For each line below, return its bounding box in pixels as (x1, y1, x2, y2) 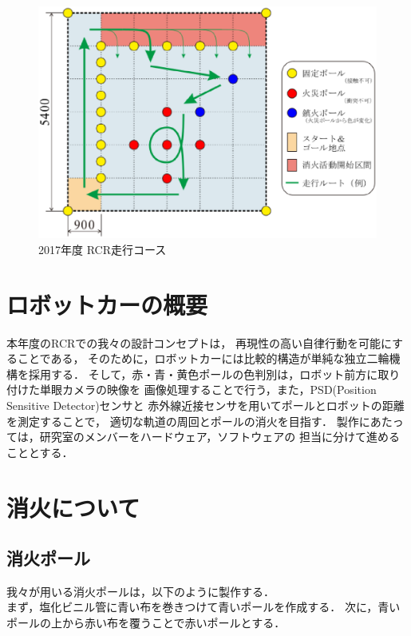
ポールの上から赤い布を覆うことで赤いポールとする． (6, 614, 286, 631)
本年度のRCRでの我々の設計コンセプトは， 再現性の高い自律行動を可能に (6, 334, 393, 351)
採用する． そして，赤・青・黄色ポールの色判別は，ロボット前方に (28, 365, 378, 382)
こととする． (6, 443, 73, 460)
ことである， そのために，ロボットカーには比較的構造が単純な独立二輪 (17, 350, 389, 367)
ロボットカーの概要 (6, 288, 208, 320)
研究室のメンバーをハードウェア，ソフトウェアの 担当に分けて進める (39, 428, 400, 445)
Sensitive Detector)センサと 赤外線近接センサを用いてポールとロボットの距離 (6, 396, 405, 413)
